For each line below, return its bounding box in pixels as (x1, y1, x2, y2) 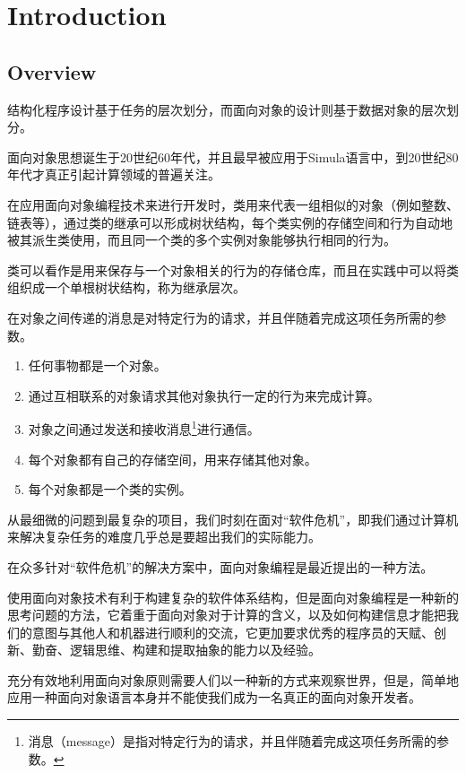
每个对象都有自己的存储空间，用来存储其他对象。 (28, 449, 317, 468)
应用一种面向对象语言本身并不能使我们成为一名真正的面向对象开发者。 (7, 688, 421, 707)
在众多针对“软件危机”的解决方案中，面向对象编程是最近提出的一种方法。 (7, 557, 434, 576)
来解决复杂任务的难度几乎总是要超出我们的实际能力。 (7, 527, 321, 546)
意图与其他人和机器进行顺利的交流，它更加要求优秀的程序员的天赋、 (31, 622, 434, 641)
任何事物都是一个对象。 (28, 356, 167, 375)
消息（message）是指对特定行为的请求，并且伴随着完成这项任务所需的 (28, 732, 436, 751)
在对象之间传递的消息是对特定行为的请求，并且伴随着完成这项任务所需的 (7, 308, 434, 326)
